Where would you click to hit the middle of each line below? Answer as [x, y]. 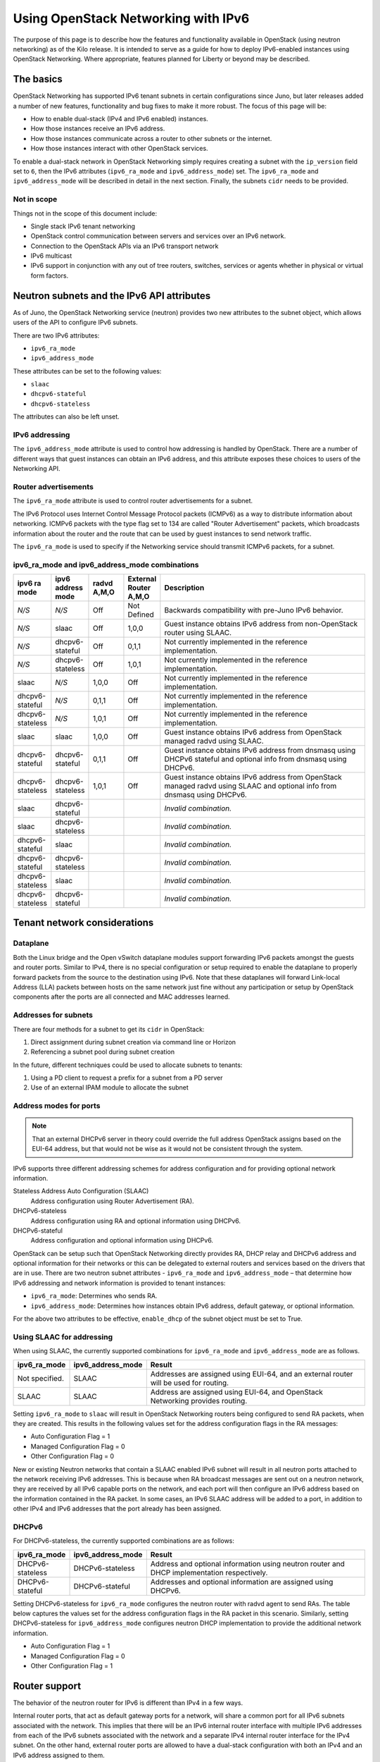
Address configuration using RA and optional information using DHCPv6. [136, 1221]
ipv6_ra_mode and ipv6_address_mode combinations [106, 565]
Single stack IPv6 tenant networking [83, 226]
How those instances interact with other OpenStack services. [119, 149]
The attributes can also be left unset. [66, 417]
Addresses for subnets [53, 1015]
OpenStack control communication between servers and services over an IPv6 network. [158, 236]
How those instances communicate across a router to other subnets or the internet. [151, 138]
